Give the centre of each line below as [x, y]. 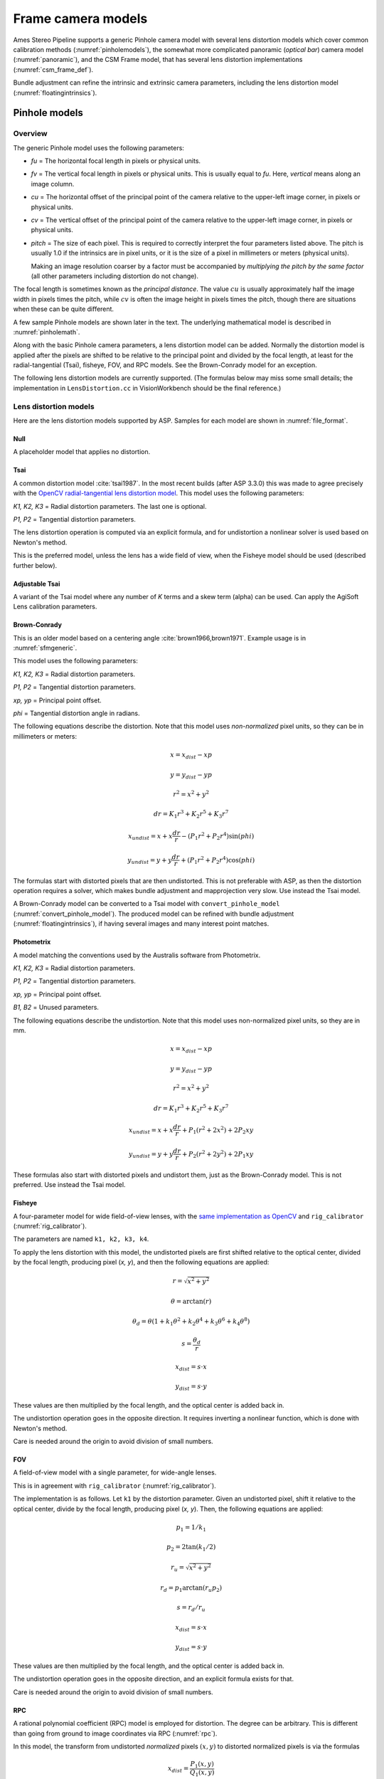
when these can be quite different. [63, 309]
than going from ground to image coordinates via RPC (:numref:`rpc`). [115, 1733]
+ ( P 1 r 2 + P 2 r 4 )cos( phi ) [218, 860]
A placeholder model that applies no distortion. [82, 452]
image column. [53, 184]
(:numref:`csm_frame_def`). [53, 69]
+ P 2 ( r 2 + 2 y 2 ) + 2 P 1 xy [218, 1154]
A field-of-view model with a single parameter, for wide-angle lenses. [115, 1472]
